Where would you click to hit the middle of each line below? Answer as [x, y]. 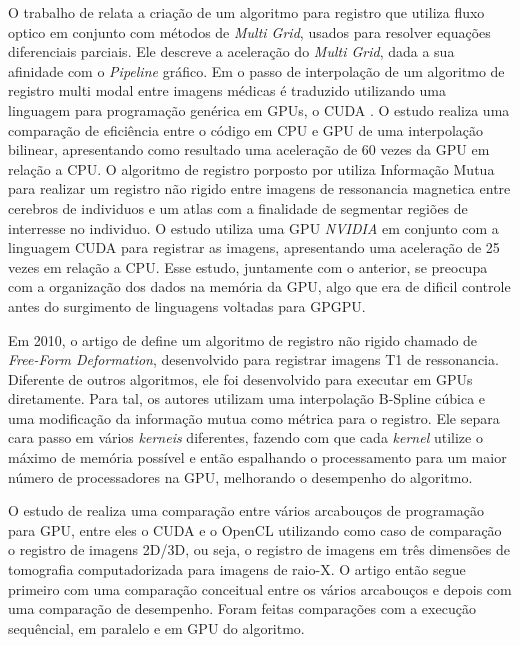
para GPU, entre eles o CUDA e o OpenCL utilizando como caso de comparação [255, 529]
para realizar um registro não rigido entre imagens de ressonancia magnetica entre [259, 188]
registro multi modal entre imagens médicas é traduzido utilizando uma [227, 90]
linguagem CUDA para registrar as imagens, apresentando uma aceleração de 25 [254, 247]
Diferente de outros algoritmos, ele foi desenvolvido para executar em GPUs [240, 378]
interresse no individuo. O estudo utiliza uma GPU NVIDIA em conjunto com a [253, 227]
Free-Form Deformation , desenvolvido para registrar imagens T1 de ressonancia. [253, 359]
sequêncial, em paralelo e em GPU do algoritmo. [156, 627]
